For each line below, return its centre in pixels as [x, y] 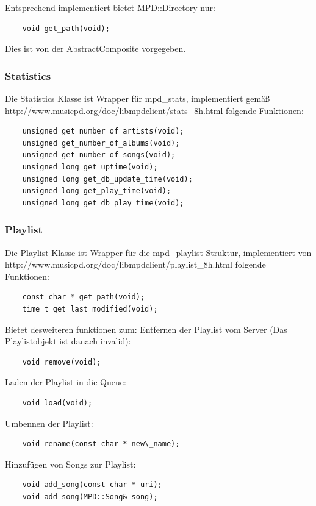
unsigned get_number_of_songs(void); [99, 155]
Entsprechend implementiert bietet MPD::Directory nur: [110, 7]
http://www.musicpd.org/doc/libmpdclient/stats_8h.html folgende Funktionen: [154, 110]
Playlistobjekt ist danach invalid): [68, 341]
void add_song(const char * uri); [92, 485]
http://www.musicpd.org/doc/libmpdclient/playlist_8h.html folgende [135, 264]
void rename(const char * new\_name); [101, 444]
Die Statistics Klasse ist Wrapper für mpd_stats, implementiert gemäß [138, 98]
